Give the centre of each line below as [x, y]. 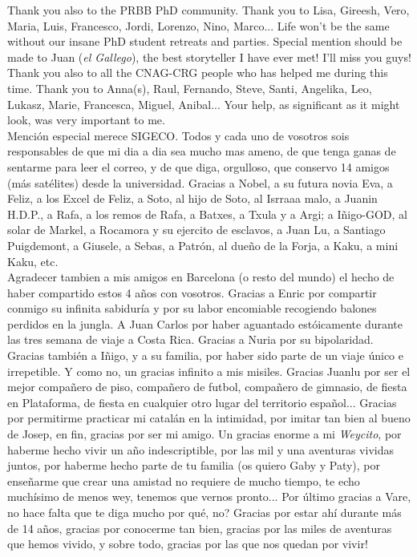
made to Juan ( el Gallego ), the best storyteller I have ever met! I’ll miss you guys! [209, 57]
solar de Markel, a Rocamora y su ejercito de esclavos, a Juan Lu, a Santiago [196, 230]
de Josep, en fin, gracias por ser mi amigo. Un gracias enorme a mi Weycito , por [204, 434]
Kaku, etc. [33, 261]
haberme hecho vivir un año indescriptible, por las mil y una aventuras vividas [200, 449]
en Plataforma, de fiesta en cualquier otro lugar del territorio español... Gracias [202, 402]
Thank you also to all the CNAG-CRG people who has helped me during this [198, 73]
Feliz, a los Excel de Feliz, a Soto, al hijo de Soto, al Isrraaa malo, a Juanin [192, 198]
